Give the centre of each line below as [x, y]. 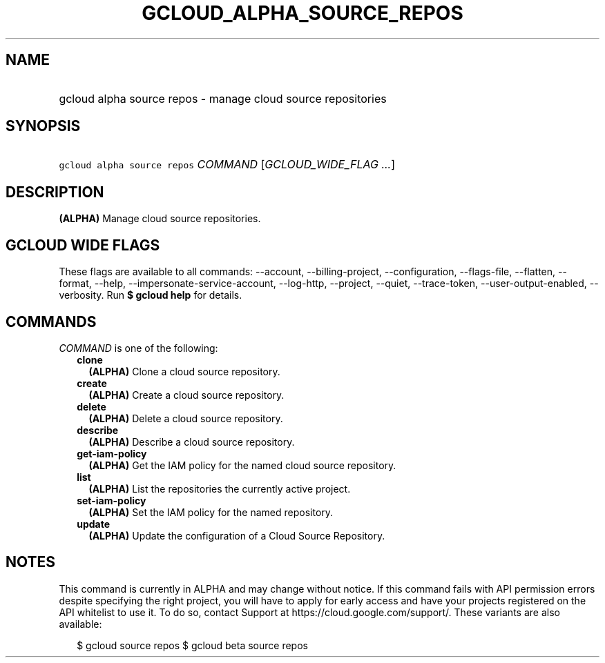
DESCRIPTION [55, 192]
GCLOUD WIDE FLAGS [83, 245]
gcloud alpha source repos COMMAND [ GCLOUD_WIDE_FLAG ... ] [227, 165]
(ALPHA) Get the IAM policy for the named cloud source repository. [242, 465]
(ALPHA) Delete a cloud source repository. [186, 418]
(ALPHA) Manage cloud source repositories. [160, 219]
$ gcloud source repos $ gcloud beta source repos [192, 645]
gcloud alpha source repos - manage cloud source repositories [223, 98]
